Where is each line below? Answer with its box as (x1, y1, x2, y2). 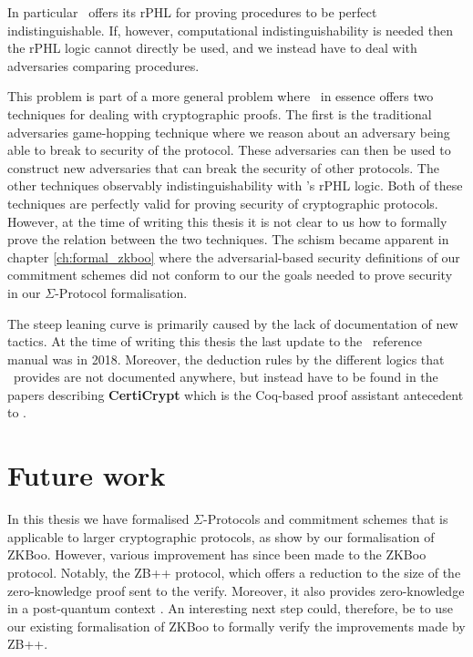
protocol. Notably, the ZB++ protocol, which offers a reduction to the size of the (7, 562, 461, 581)
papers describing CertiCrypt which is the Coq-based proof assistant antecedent (7, 385, 464, 404)
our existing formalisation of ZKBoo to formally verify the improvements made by (7, 616, 466, 635)
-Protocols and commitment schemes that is (203, 509, 448, 529)
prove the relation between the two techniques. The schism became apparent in (7, 230, 449, 249)
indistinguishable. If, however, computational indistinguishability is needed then (7, 20, 453, 39)
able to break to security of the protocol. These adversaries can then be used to (7, 140, 451, 159)
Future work (7, 457, 166, 494)
